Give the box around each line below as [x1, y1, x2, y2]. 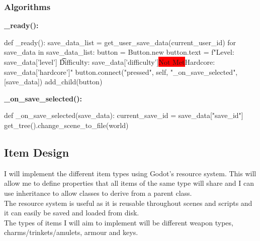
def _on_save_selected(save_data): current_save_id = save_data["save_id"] [4, 110, 243, 120]
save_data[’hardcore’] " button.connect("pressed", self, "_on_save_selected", [4, 66, 238, 77]
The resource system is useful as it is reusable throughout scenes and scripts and [4, 197, 252, 208]
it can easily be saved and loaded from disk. [4, 207, 139, 218]
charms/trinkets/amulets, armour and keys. [4, 227, 138, 237]
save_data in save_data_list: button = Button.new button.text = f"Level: [4, 47, 234, 57]
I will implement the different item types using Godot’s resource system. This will [4, 168, 256, 178]
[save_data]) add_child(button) [4, 76, 103, 87]
